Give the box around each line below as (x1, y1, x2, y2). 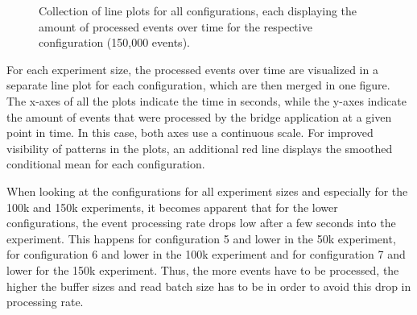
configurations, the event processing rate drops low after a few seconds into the (6, 214, 396, 231)
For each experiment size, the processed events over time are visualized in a (6, 60, 378, 77)
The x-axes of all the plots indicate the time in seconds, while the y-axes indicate (6, 92, 407, 109)
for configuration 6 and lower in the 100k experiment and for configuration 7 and (6, 246, 406, 263)
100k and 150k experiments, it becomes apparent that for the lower (6, 198, 338, 215)
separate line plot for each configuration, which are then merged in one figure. (6, 77, 390, 93)
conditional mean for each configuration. (6, 155, 205, 172)
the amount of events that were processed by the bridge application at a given (6, 108, 392, 125)
